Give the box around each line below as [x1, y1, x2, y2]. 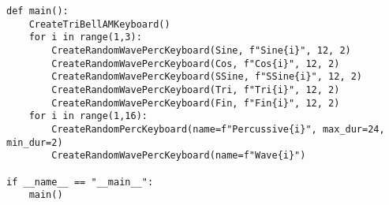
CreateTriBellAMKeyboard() [28, 18, 170, 30]
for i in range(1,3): [28, 32, 142, 43]
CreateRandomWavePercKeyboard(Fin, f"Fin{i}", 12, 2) [51, 97, 340, 109]
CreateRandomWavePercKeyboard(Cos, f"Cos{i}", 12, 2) [51, 58, 340, 69]
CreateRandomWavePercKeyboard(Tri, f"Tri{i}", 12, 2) [51, 84, 340, 95]
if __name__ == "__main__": [6, 176, 154, 188]
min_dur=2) [6, 136, 63, 148]
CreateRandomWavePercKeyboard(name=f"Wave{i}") [51, 150, 306, 162]
